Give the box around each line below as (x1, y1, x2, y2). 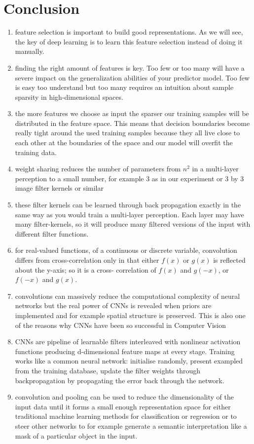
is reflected (213, 255, 246, 265)
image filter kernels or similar (15, 183, 104, 193)
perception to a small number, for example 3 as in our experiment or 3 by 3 (15, 173, 244, 183)
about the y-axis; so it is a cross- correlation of (15, 264, 156, 275)
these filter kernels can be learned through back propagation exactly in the (15, 200, 241, 210)
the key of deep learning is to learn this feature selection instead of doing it (15, 36, 243, 46)
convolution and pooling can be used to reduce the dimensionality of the (15, 392, 234, 402)
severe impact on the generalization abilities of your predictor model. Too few (15, 72, 250, 82)
